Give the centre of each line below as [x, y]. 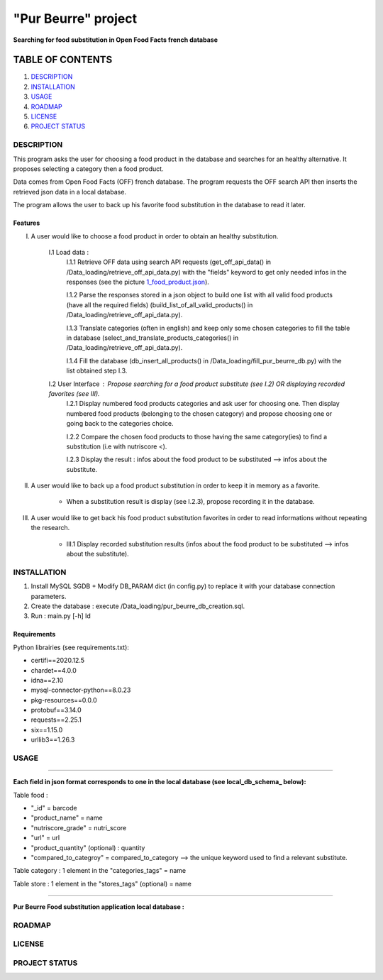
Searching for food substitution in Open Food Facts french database [116, 40]
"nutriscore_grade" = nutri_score [79, 827]
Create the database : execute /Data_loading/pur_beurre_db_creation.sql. [138, 606]
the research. [50, 528]
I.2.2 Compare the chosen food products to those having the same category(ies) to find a [197, 436]
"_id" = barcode [54, 808]
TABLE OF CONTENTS [63, 60]
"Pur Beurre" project [75, 18]
